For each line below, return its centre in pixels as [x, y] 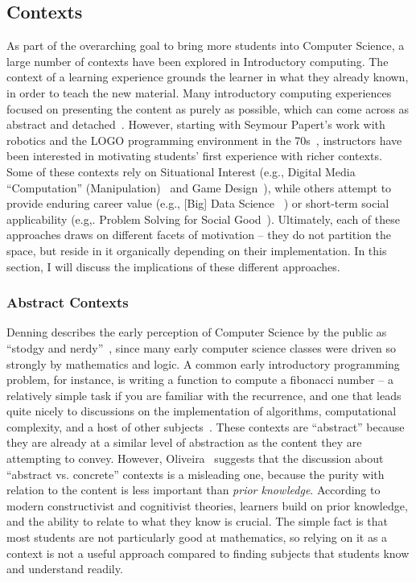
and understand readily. [65, 569]
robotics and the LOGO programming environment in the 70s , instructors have [204, 140]
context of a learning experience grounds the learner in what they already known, [208, 77]
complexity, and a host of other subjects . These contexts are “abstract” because [206, 426]
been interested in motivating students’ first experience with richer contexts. [194, 156]
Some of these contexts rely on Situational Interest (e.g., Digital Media [181, 171]
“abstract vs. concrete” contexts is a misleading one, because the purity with [196, 474]
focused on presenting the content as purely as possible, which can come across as [208, 108]
